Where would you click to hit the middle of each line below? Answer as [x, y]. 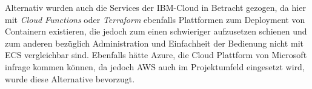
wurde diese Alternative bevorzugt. [70, 78]
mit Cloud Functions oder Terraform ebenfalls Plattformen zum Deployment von [155, 19]
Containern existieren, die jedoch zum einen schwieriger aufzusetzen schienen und [156, 31]
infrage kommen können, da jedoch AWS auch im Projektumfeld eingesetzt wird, [155, 66]
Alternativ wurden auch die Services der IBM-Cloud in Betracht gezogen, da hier [155, 7]
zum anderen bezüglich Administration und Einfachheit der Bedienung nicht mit [154, 43]
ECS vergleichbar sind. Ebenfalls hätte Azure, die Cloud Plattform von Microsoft [156, 55]
